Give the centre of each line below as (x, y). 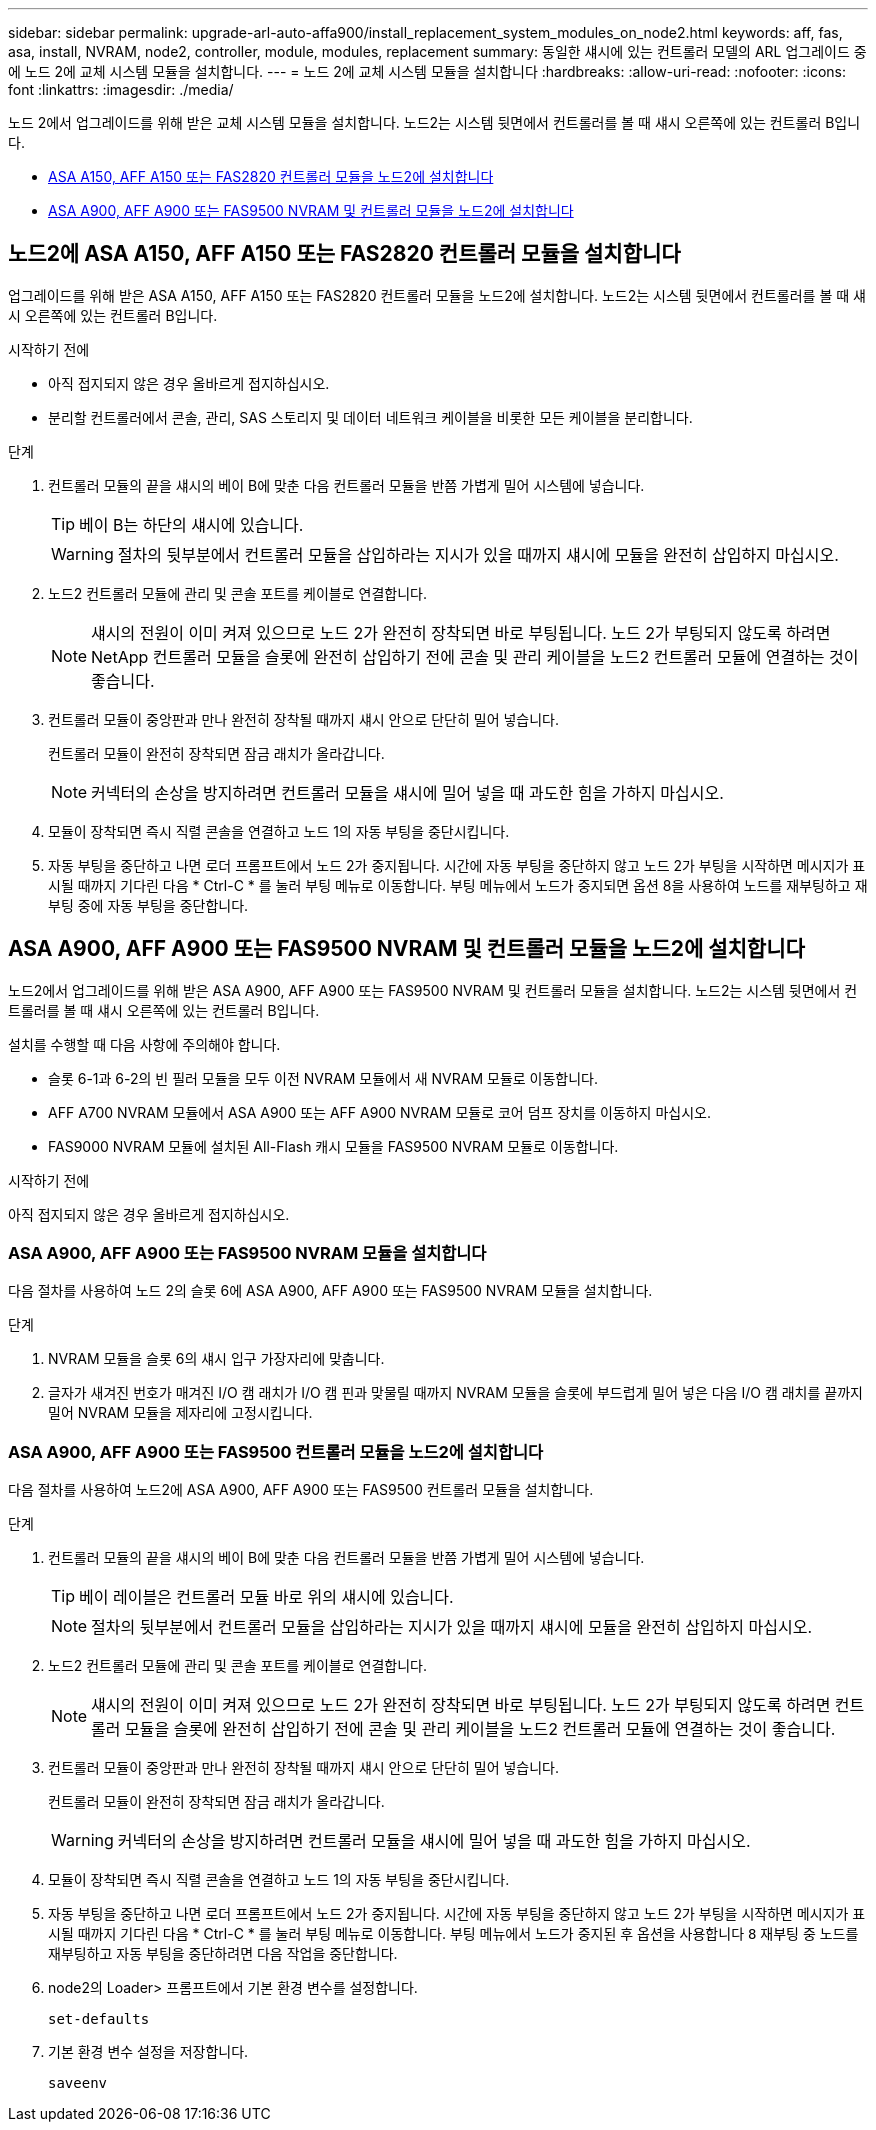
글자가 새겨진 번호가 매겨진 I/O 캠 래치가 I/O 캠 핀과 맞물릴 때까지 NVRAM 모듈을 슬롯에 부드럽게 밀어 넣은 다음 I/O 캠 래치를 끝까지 (455, 1393)
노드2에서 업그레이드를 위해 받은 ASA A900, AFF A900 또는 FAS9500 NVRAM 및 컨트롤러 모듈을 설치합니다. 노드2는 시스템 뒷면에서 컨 (433, 990)
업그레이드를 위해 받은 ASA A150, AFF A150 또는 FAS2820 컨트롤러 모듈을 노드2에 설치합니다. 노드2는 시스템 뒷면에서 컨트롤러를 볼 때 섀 (437, 295)
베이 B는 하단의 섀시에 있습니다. (191, 524)
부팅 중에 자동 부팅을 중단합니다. (148, 905)
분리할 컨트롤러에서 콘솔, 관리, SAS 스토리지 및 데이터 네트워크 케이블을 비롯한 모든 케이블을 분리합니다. (370, 417)
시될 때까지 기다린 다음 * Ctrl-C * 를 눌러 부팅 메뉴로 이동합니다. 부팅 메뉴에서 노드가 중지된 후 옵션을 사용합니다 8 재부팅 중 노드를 (453, 1934)
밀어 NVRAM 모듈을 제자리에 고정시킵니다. (180, 1413)
